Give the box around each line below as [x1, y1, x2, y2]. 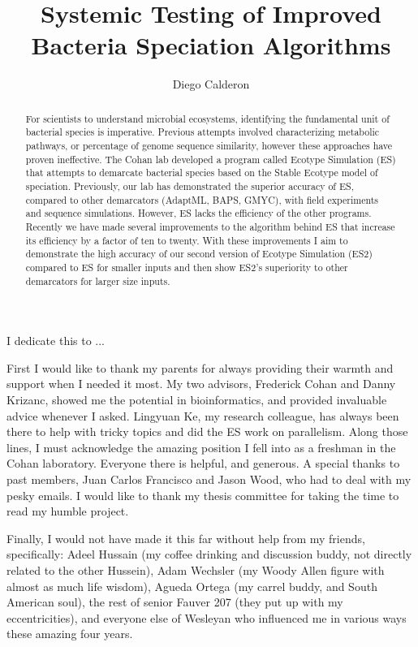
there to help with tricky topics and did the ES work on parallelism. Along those [6, 423, 408, 440]
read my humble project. [6, 503, 129, 520]
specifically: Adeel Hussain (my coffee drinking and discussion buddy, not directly [6, 546, 412, 563]
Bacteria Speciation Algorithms [31, 28, 391, 62]
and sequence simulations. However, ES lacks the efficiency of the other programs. [25, 206, 372, 220]
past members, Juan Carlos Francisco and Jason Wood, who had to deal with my [6, 470, 412, 487]
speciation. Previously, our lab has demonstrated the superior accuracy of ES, [25, 179, 354, 192]
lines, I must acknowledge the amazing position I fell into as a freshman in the [6, 438, 396, 455]
